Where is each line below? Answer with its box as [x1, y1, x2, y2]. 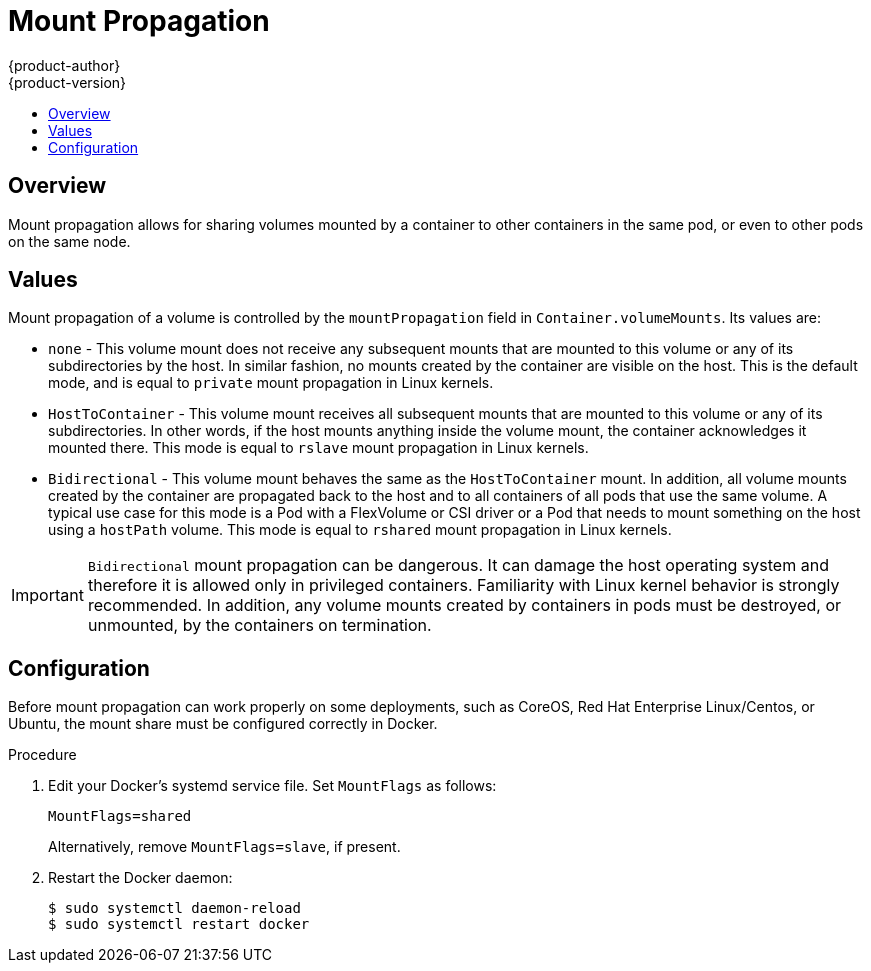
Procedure [8, 746, 77, 764]
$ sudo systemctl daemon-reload [48, 900, 301, 917]
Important [11, 585, 84, 606]
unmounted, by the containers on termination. [87, 615, 432, 636]
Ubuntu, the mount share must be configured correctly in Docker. [8, 715, 438, 733]
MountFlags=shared [48, 808, 192, 825]
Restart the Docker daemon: [48, 869, 233, 887]
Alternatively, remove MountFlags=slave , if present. [48, 838, 401, 856]
